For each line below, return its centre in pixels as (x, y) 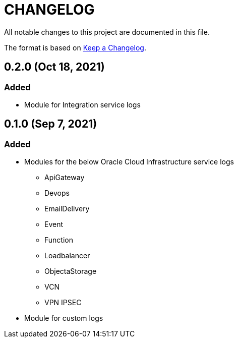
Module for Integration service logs (82, 104)
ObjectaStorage (71, 271)
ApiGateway (65, 178)
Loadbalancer (67, 256)
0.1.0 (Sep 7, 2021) (51, 124)
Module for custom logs (64, 318)
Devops (57, 193)
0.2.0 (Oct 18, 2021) (54, 67)
